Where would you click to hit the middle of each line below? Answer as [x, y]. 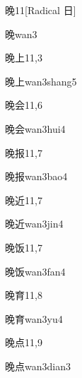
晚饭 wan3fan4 [35, 271]
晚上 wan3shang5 [41, 81]
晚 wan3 [21, 34]
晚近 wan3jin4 [34, 224]
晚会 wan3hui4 [35, 128]
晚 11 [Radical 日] [41, 10]
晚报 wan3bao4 [36, 176]
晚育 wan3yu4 [34, 318]
